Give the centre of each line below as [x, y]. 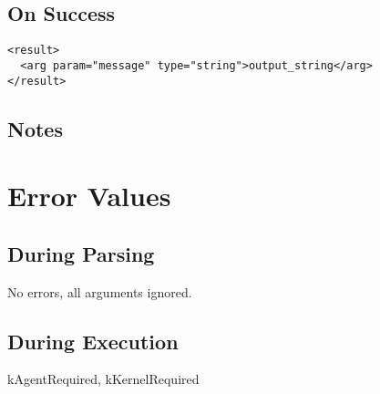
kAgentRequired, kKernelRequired [103, 379]
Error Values [89, 196]
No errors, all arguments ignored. [100, 291]
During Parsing [81, 253]
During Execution [93, 341]
